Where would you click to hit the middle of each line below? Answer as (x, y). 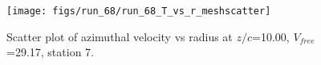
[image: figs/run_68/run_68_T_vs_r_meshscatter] (139, 11)
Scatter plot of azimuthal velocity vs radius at (120, 36)
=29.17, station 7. (50, 52)
